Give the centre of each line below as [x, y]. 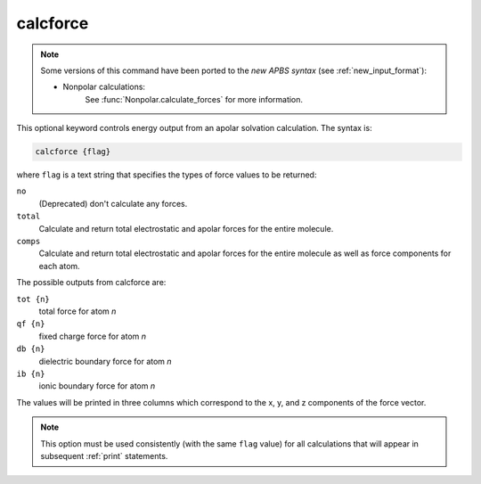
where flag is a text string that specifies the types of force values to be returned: [167, 175]
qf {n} [31, 324]
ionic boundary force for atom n [97, 386]
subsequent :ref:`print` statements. [104, 455]
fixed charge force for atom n [93, 336]
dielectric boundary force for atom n [106, 361]
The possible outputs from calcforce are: [91, 283]
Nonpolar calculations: [104, 87]
